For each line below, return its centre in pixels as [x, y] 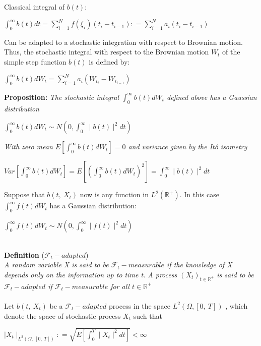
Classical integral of [34, 7]
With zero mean [28, 147]
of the [231, 52]
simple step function [35, 62]
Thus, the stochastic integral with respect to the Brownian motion [107, 52]
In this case [202, 194]
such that [148, 315]
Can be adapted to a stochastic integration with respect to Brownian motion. [123, 42]
